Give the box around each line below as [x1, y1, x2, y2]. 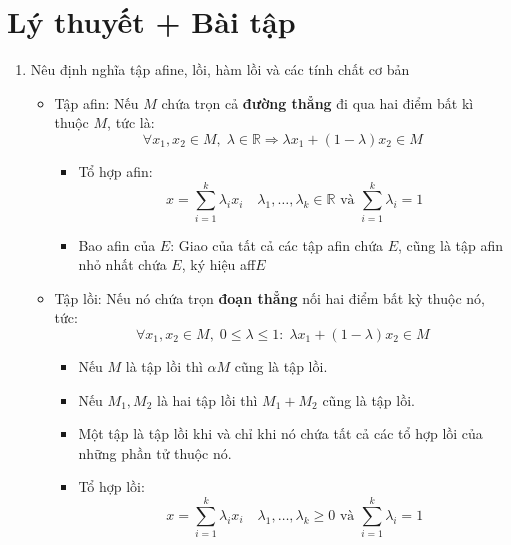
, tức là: [107, 112, 155, 133]
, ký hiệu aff [181, 254, 256, 275]
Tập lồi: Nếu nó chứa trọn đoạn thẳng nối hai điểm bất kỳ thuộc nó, [54, 287, 485, 308]
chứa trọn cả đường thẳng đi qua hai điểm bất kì [161, 92, 474, 113]
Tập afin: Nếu [54, 92, 139, 113]
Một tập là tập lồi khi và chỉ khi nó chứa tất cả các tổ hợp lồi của [78, 423, 483, 444]
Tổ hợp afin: [78, 160, 153, 181]
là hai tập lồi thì [157, 389, 258, 410]
